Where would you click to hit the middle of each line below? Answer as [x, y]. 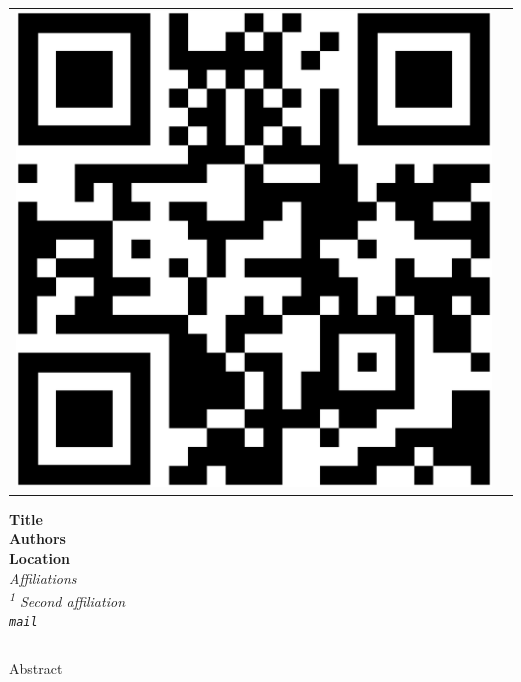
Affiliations [43, 577]
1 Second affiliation [67, 599]
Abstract [36, 668]
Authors [37, 538]
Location [39, 558]
